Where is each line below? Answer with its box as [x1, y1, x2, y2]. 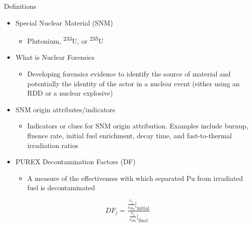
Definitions [4, 1, 37, 11]
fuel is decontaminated [27, 182, 95, 193]
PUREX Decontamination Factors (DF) [15, 156, 136, 167]
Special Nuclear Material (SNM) [15, 17, 113, 27]
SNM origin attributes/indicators [15, 104, 115, 114]
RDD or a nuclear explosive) [27, 88, 113, 98]
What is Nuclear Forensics [15, 52, 95, 62]
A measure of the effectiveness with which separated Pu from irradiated [27, 173, 243, 183]
